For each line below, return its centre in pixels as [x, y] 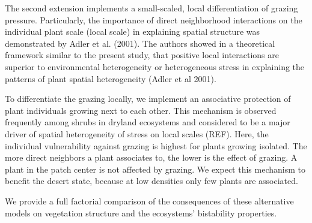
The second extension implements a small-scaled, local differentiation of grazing [151, 8]
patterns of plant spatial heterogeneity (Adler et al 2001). [111, 78]
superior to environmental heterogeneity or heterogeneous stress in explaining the [155, 66]
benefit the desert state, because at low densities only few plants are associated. [151, 181]
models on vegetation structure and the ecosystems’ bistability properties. [141, 213]
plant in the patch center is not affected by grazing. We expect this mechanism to [155, 169]
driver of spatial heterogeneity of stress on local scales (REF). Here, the [137, 133]
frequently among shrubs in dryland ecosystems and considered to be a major [148, 122]
